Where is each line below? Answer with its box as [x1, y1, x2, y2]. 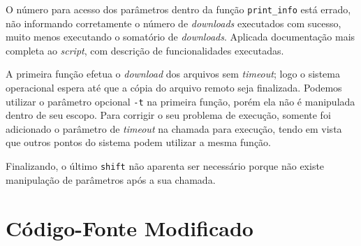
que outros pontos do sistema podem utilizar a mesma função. [6, 135, 272, 150]
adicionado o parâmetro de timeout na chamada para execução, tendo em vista [6, 121, 342, 136]
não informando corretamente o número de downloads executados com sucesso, [6, 15, 341, 30]
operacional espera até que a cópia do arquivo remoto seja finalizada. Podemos [6, 80, 342, 95]
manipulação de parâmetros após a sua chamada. [6, 172, 216, 187]
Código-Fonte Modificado [6, 213, 253, 242]
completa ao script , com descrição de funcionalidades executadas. [6, 43, 284, 57]
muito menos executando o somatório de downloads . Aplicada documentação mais [6, 29, 355, 44]
